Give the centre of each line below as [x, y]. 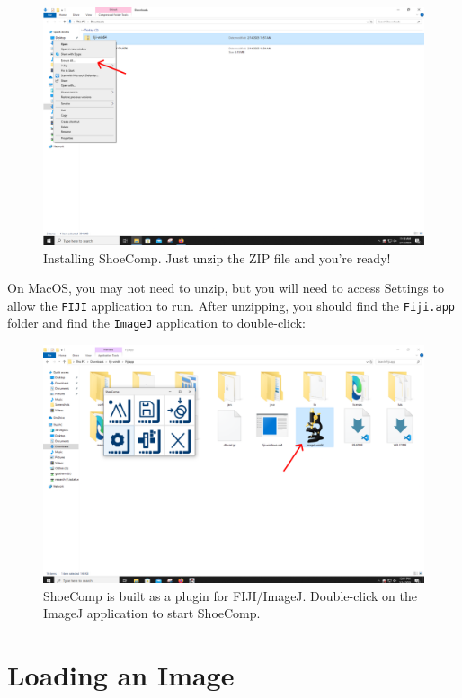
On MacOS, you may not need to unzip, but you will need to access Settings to [226, 288]
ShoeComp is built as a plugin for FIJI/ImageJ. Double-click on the [230, 595]
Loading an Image [121, 675]
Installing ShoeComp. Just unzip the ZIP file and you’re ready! [217, 257]
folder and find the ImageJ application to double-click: [156, 323]
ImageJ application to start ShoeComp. [152, 613]
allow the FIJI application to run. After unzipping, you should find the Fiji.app [231, 305]
